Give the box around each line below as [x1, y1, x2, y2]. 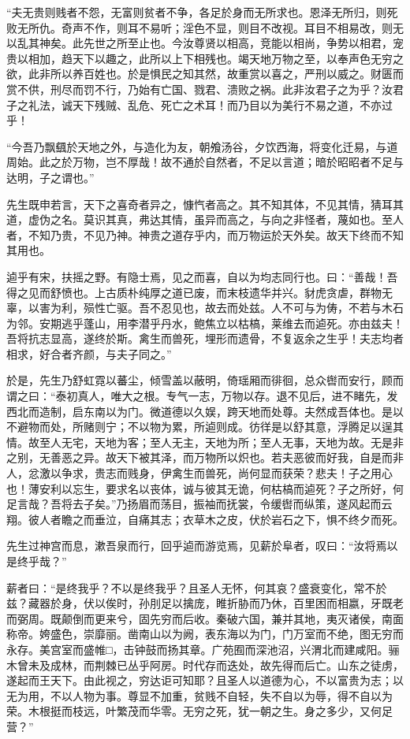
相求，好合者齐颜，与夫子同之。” [6, 345, 172, 362]
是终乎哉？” [6, 553, 67, 569]
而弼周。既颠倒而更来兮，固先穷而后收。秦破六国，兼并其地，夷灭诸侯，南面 [6, 610, 404, 626]
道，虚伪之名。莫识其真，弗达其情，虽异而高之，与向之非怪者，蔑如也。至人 [6, 211, 404, 228]
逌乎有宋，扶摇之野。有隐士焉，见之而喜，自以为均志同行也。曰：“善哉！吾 [6, 268, 398, 284]
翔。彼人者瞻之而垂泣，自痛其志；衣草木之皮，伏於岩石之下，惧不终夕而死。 [6, 511, 404, 527]
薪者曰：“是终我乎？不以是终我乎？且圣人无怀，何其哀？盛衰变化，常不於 [6, 579, 387, 596]
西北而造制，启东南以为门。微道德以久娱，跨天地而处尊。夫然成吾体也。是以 [6, 403, 404, 419]
